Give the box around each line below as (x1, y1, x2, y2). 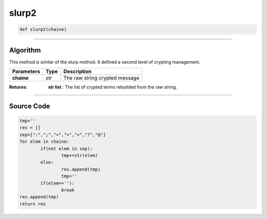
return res (19, 201, 46, 207)
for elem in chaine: (19, 139, 69, 144)
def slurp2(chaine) (19, 27, 67, 32)
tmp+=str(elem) (61, 152, 98, 158)
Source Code (9, 102, 50, 110)
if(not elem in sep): (40, 146, 93, 151)
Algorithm (9, 46, 41, 54)
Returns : (9, 84, 28, 90)
